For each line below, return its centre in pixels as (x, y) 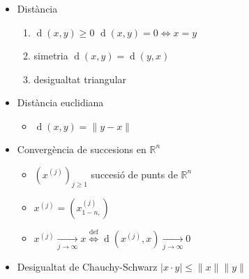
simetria (51, 56)
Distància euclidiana (60, 102)
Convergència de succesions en (82, 149)
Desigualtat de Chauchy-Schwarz (87, 267)
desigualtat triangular (80, 79)
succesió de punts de (134, 174)
